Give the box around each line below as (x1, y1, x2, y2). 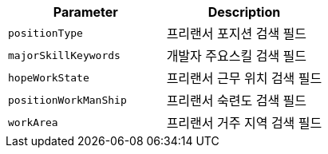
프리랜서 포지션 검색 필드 (166, 26, 307, 41)
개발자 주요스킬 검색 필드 (166, 48, 307, 64)
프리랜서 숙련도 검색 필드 (166, 93, 307, 109)
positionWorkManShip (8, 93, 127, 106)
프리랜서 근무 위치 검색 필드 (166, 70, 322, 86)
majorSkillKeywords (8, 49, 121, 61)
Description (207, 4, 281, 20)
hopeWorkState (8, 71, 89, 84)
